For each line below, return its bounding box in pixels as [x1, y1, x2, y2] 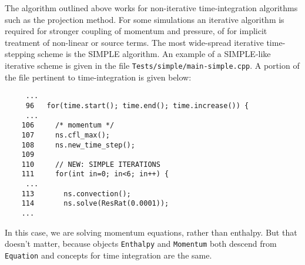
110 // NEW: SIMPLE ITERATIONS [21, 160, 160, 169]
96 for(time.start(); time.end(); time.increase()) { [25, 101, 249, 110]
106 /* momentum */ [21, 121, 115, 130]
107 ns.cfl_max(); [21, 130, 110, 139]
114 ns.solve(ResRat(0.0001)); [21, 199, 169, 208]
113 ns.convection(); [21, 189, 131, 198]
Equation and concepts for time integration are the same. [5, 249, 212, 261]
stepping [5, 48, 35, 60]
